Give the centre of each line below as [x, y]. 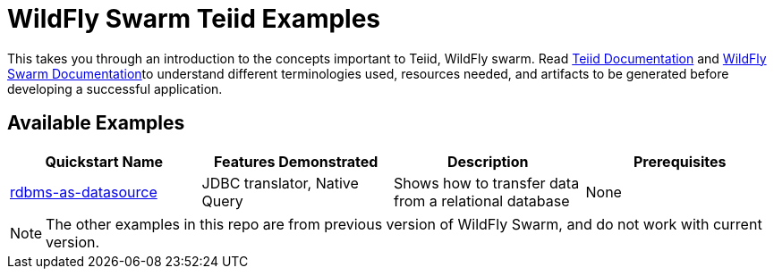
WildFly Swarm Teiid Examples [194, 19]
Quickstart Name [104, 161]
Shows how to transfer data [487, 183]
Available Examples [96, 123]
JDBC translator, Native [280, 183]
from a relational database [482, 201]
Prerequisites [680, 161]
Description [488, 161]
